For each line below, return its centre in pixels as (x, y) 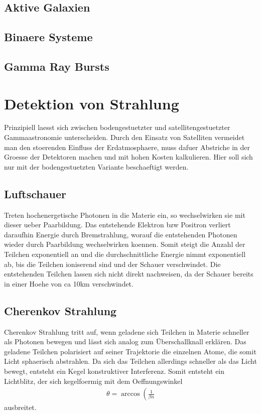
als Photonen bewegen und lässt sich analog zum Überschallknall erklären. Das (125, 341)
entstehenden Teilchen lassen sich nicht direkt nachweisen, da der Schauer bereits (129, 274)
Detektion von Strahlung (92, 103)
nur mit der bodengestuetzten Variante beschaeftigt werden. (96, 166)
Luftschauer (35, 193)
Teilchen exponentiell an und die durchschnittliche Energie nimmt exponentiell (125, 254)
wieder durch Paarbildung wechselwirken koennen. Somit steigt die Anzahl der (125, 244)
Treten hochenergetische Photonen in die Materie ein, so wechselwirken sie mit (125, 215)
